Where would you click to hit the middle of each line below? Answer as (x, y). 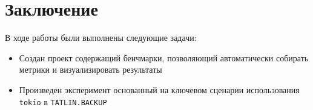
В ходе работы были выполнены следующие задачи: (101, 38)
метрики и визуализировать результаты (91, 69)
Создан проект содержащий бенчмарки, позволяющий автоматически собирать (164, 57)
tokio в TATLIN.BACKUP (63, 101)
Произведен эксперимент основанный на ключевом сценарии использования (159, 89)
